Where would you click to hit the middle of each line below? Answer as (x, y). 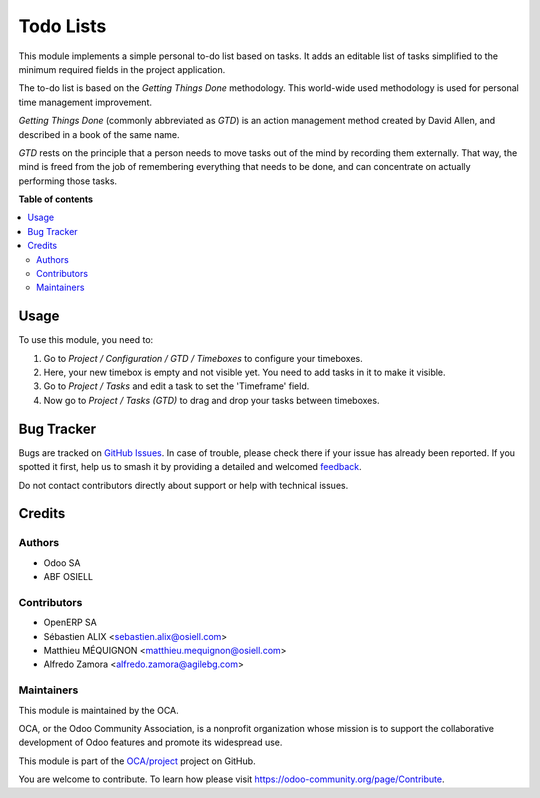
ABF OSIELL (68, 577)
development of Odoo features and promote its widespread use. (150, 742)
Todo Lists (62, 26)
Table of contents (56, 199)
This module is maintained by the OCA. (98, 710)
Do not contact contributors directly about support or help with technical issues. (183, 485)
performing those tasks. (68, 181)
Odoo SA (62, 562)
